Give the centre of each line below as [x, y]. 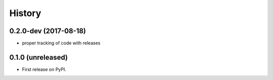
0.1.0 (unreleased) [39, 57]
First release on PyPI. [44, 69]
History [25, 13]
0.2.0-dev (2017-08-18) [48, 31]
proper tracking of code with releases [61, 43]
